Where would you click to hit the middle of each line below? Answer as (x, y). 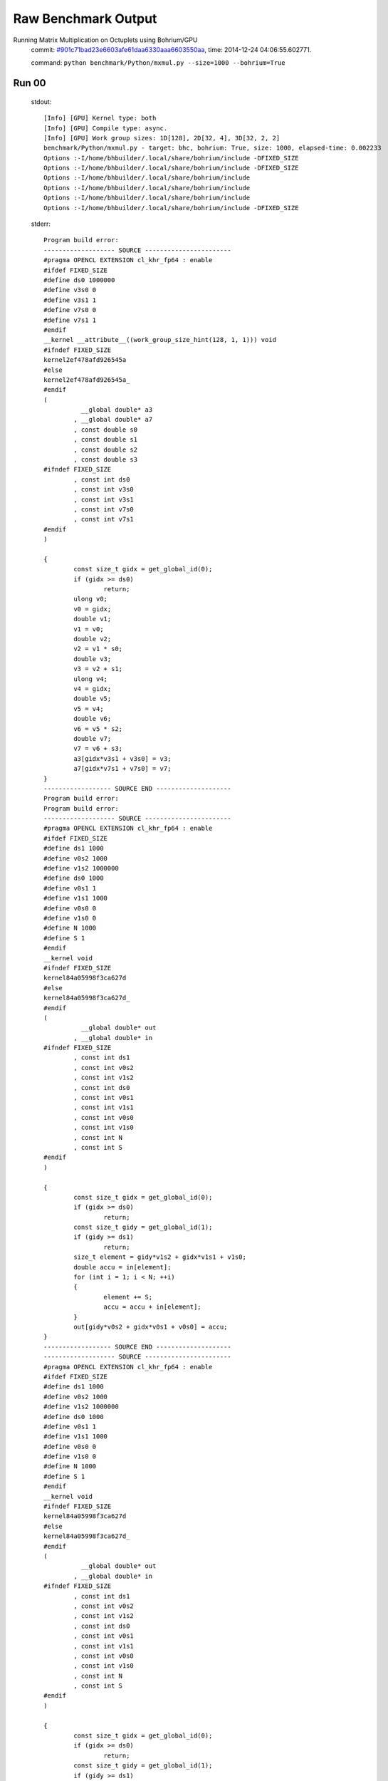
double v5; (93, 699)
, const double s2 (106, 450)
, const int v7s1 (104, 519)
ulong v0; (91, 599)
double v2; (93, 639)
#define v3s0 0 (70, 290)
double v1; (93, 619)
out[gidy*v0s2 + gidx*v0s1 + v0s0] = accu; (151, 1327)
